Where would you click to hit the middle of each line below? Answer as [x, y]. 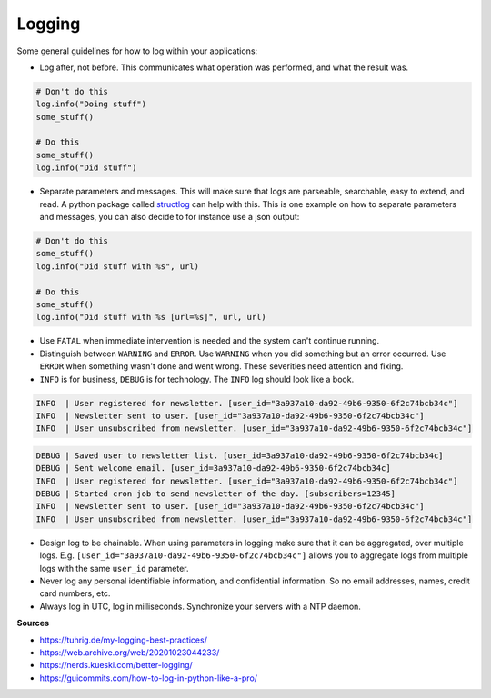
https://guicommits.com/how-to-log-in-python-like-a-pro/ [149, 678]
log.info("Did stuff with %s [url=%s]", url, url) [151, 317]
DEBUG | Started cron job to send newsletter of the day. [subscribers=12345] [215, 494]
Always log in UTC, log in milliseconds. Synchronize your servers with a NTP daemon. [200, 606]
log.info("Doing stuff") [91, 104]
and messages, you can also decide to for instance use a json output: [170, 217]
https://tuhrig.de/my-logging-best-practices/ [124, 640]
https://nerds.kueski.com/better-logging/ [116, 665]
